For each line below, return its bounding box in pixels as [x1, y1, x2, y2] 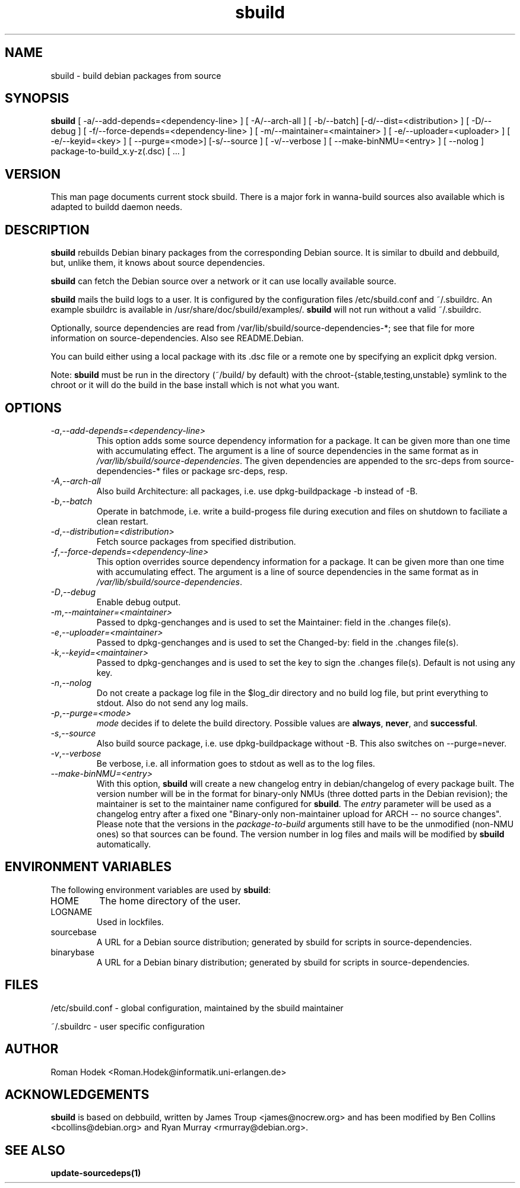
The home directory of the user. [99, 894, 241, 907]
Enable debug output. [96, 596, 181, 607]
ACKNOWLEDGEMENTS [5, 1087, 150, 1102]
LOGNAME [50, 906, 93, 917]
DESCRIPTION [5, 222, 90, 237]
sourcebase [50, 926, 97, 937]
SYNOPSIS [5, 91, 69, 106]
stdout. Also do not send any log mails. [96, 697, 248, 708]
